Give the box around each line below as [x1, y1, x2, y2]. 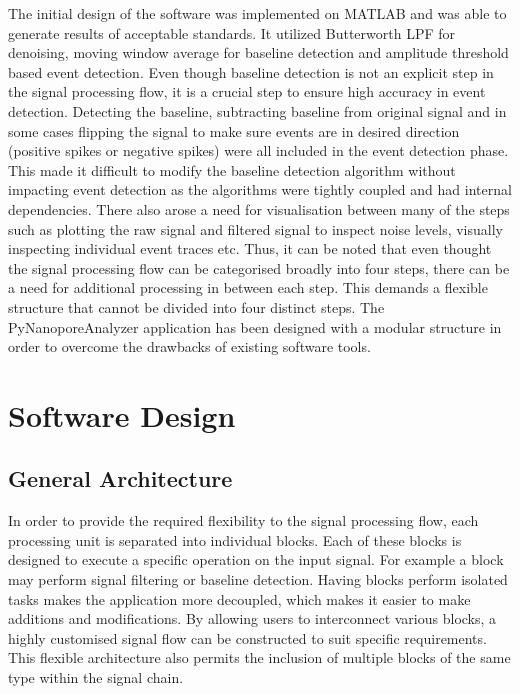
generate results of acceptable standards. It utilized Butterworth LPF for [8, 22, 455, 43]
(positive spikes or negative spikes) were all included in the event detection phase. [8, 140, 509, 161]
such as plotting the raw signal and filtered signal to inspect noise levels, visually [8, 218, 503, 239]
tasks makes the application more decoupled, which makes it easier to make [8, 588, 471, 609]
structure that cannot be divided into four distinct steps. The [8, 296, 385, 317]
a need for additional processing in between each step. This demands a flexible [8, 277, 488, 298]
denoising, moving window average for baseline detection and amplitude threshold [8, 42, 509, 63]
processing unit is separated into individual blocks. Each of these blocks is [8, 529, 462, 550]
